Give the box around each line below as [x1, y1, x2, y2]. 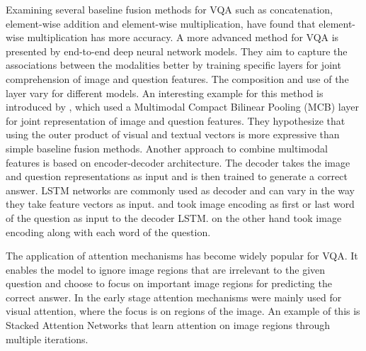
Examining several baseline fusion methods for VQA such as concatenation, [6, 2, 333, 16]
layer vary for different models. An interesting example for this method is [6, 85, 324, 100]
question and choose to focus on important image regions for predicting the [6, 276, 332, 291]
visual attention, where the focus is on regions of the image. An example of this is [6, 303, 360, 318]
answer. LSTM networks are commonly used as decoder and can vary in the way [6, 182, 355, 197]
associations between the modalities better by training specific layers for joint [6, 57, 341, 72]
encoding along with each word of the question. [6, 224, 211, 239]
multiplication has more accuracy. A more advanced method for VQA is [27, 30, 339, 45]
